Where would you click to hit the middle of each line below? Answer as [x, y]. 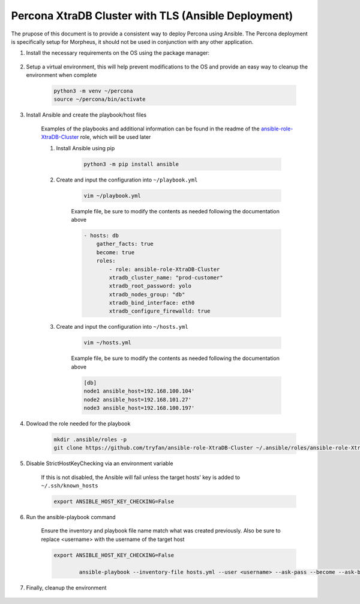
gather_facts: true [125, 244]
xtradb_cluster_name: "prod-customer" [166, 277]
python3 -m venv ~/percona [93, 91]
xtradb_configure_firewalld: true [160, 311]
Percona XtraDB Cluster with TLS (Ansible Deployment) [152, 16]
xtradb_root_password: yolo [150, 286]
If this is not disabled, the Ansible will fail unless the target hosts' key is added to [140, 477]
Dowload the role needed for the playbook [78, 423]
